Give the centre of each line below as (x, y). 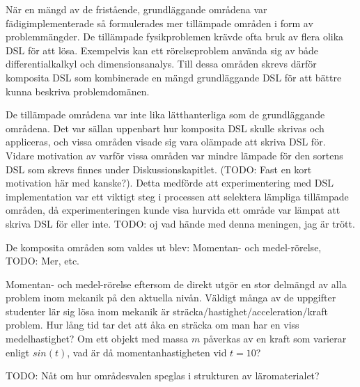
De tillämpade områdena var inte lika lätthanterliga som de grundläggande (165, 114)
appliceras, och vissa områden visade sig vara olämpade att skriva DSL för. (166, 142)
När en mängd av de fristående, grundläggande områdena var (136, 9)
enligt (18, 352)
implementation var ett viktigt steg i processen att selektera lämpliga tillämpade (177, 196)
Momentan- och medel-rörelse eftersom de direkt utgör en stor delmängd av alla (176, 284)
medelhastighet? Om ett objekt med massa (97, 339)
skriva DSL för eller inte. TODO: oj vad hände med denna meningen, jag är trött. (180, 223)
